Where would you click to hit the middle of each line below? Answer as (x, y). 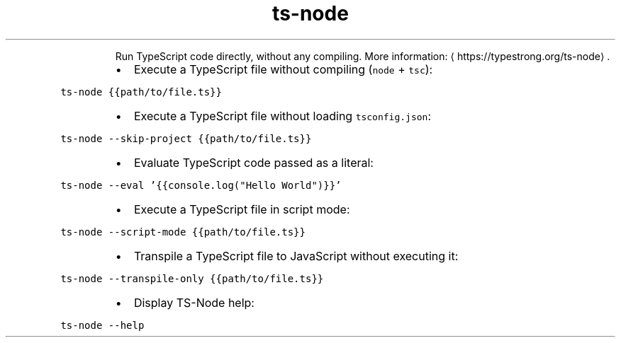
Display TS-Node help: (194, 302)
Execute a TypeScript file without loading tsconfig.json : (282, 116)
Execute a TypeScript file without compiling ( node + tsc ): (283, 69)
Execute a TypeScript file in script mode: (242, 209)
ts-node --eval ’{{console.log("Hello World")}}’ (201, 185)
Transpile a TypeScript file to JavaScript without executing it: (296, 256)
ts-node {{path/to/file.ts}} (141, 92)
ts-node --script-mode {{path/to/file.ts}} (183, 232)
